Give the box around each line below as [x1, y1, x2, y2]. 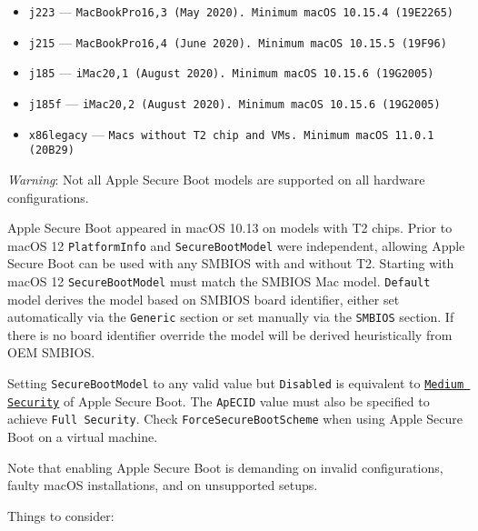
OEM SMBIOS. [7, 343, 95, 362]
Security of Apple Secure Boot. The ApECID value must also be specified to [7, 391, 430, 410]
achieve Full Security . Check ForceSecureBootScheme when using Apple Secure [7, 409, 463, 428]
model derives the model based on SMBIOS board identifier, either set [7, 289, 400, 308]
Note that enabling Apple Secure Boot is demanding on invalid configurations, [7, 457, 443, 476]
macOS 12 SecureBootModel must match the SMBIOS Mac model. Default [7, 271, 431, 290]
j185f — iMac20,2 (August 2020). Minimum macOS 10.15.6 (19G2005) [28, 93, 441, 112]
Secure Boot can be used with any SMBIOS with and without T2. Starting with [7, 254, 454, 273]
